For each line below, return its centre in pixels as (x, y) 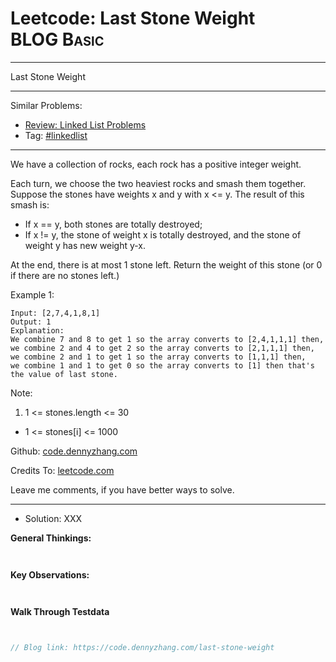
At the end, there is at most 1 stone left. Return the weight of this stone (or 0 (166, 264)
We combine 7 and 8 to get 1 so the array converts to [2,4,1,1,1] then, (167, 339)
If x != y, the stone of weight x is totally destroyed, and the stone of (163, 234)
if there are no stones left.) (65, 275)
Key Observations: (50, 574)
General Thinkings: (51, 538)
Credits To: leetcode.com (62, 470)
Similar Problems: (46, 105)
